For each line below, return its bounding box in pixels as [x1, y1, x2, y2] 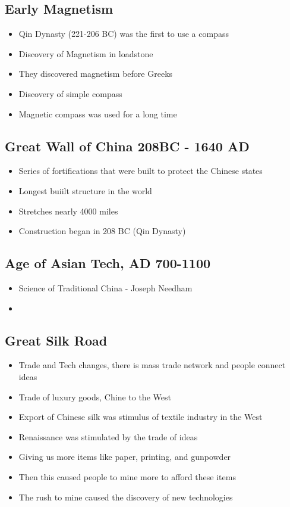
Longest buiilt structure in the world [18, 184, 152, 197]
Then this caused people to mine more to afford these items [18, 470, 236, 483]
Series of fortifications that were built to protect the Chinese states [18, 164, 263, 177]
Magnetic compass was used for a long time [18, 107, 177, 120]
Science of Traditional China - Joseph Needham [18, 281, 193, 294]
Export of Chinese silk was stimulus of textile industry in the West [18, 410, 263, 423]
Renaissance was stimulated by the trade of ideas [18, 430, 198, 443]
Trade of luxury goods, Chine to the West [18, 390, 171, 403]
